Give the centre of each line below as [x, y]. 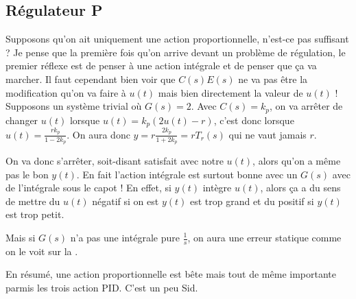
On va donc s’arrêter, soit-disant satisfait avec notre [115, 161]
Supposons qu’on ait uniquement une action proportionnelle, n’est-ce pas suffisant [177, 39]
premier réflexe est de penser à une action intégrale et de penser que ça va [161, 65]
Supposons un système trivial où [74, 106]
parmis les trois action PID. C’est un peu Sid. [102, 288]
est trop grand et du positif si [252, 201]
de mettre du [33, 201]
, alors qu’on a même [297, 161]
